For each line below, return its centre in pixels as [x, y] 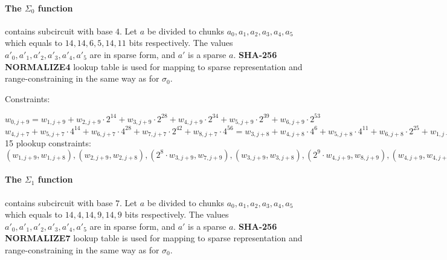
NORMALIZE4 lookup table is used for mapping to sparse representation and [154, 66]
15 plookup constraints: [48, 143]
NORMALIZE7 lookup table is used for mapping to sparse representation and [154, 238]
